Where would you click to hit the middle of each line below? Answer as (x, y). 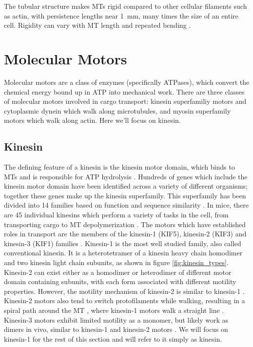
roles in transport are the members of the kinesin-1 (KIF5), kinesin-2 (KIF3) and (125, 234)
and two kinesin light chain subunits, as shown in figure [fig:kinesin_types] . (116, 262)
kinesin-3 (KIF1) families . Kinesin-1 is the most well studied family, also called (123, 243)
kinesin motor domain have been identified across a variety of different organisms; (126, 186)
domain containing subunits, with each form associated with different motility (120, 281)
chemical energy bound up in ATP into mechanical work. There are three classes (124, 91)
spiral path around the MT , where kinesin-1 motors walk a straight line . (114, 310)
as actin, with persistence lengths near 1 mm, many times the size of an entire (121, 15)
